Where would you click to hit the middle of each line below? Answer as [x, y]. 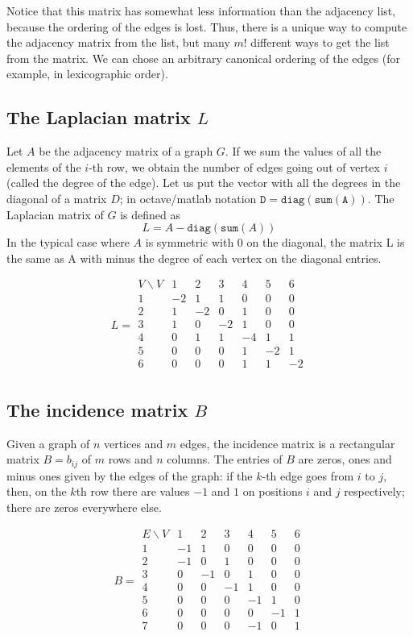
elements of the [44, 166]
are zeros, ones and [345, 459]
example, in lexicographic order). [87, 74]
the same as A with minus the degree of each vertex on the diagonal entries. [194, 258]
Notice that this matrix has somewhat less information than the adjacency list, [201, 10]
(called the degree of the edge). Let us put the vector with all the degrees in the [204, 183]
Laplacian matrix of [55, 214]
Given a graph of [48, 443]
